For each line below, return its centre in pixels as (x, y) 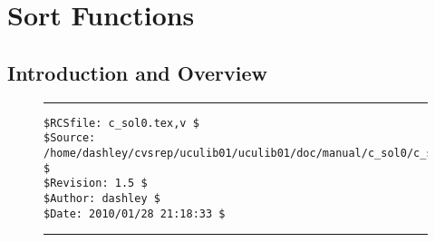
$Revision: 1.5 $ (96, 184)
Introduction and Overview (138, 72)
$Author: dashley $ (102, 198)
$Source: (70, 138)
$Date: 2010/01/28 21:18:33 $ (135, 213)
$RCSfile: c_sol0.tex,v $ (121, 123)
